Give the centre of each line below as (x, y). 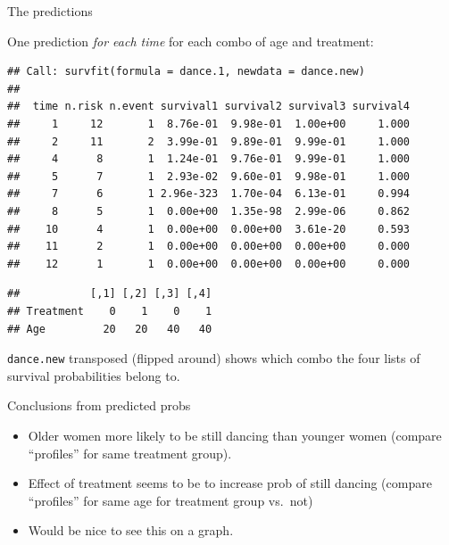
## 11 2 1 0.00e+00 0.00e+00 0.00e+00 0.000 (209, 247)
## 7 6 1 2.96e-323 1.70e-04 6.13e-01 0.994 (209, 194)
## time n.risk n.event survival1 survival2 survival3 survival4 (209, 107)
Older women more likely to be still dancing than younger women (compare (235, 435)
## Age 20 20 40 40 (110, 329)
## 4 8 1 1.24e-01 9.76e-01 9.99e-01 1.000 (209, 159)
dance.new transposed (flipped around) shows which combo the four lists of (214, 358)
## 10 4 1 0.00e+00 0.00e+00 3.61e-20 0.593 (209, 229)
